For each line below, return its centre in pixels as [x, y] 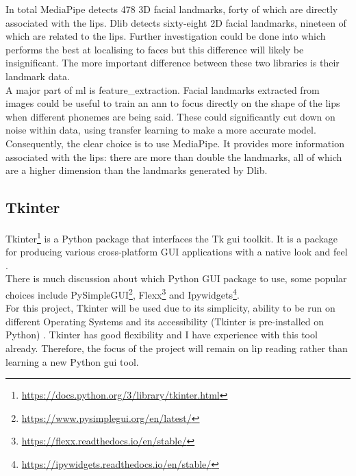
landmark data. [38, 76]
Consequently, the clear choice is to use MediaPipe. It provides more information [175, 143]
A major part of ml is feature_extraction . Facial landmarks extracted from [163, 89]
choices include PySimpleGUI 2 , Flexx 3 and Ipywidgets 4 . [123, 293]
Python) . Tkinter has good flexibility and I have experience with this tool [162, 335]
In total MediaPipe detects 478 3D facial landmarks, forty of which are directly [172, 9]
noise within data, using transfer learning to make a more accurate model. [161, 130]
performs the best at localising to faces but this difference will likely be [155, 49]
